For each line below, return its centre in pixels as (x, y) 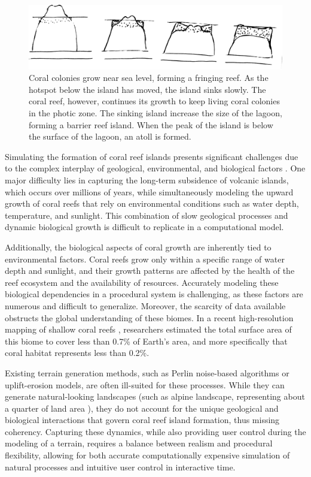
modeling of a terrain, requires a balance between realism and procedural (139, 443)
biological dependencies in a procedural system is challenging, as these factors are (154, 294)
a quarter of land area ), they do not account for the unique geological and (142, 408)
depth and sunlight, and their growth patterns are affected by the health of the (150, 271)
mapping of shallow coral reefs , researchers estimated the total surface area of (148, 329)
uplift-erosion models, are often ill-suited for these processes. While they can (145, 384)
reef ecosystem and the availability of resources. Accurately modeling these (142, 282)
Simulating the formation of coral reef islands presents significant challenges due (152, 156)
